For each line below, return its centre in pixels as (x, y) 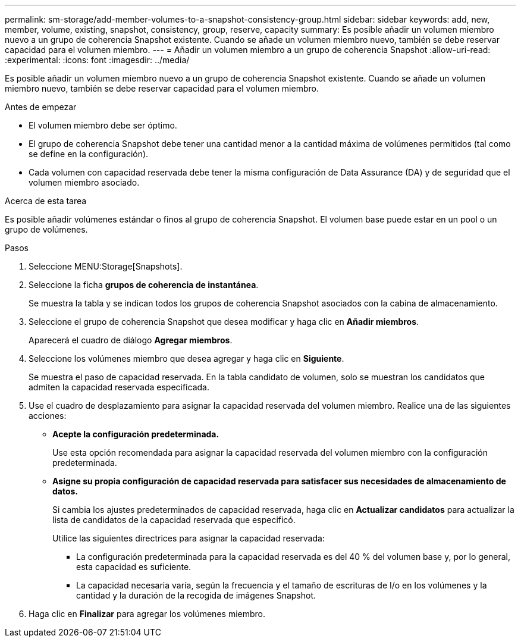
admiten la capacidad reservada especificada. (119, 387)
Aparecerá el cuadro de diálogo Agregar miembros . (131, 340)
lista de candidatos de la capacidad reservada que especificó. (174, 520)
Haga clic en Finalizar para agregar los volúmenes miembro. (147, 614)
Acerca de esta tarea (46, 201)
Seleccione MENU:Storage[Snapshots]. (106, 266)
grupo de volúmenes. (46, 229)
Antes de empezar (41, 107)
